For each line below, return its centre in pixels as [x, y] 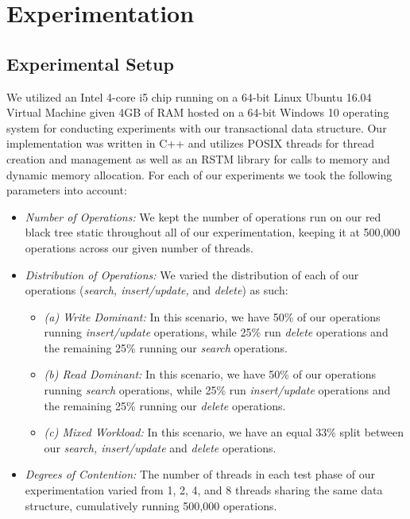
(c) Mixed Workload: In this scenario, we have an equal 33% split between [224, 432]
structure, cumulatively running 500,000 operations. [151, 505]
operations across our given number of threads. [139, 247]
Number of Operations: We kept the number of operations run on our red [203, 216]
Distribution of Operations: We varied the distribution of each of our [192, 274]
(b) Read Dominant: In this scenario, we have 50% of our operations [210, 374]
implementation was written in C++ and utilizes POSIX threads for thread [190, 143]
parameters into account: [67, 190]
